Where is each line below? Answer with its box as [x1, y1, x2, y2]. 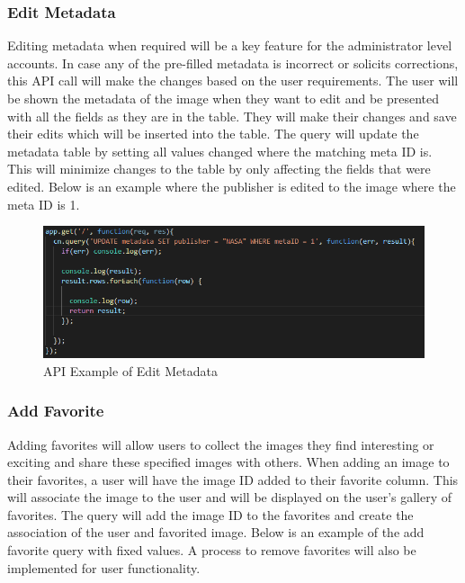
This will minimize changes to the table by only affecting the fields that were [7, 159, 431, 178]
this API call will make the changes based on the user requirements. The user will [7, 71, 459, 90]
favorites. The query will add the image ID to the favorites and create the [7, 505, 414, 524]
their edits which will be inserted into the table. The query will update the [7, 124, 419, 143]
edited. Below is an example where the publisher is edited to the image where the [7, 176, 456, 195]
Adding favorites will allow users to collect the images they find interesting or [7, 435, 434, 453]
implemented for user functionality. [7, 558, 201, 577]
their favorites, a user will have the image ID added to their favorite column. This [7, 470, 459, 489]
